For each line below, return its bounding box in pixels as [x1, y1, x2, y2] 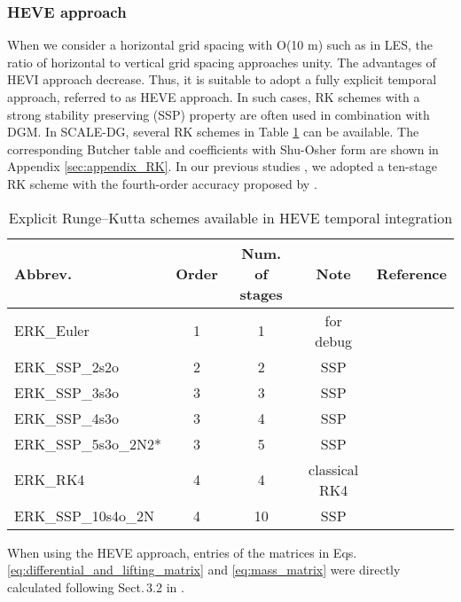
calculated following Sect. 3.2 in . [7, 577, 184, 596]
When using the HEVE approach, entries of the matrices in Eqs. [7, 543, 357, 561]
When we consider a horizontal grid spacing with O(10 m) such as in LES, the [7, 35, 433, 54]
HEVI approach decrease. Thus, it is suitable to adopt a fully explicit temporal [7, 70, 437, 89]
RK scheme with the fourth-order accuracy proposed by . [7, 174, 317, 192]
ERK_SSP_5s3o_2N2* [14, 433, 162, 454]
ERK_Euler [14, 320, 90, 341]
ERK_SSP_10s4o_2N [14, 504, 155, 526]
